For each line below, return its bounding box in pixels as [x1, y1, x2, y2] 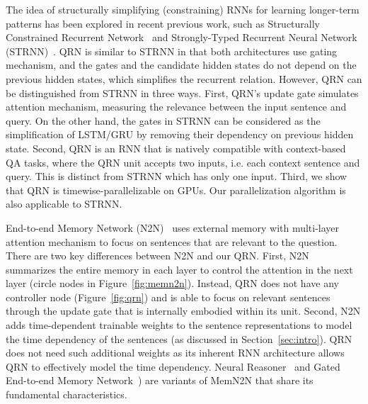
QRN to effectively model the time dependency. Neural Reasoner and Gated [6, 359, 340, 374]
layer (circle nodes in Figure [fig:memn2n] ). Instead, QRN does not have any [6, 276, 339, 291]
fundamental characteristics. [6, 387, 127, 402]
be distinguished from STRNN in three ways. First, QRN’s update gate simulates [6, 85, 359, 100]
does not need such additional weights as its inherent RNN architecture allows [6, 345, 345, 360]
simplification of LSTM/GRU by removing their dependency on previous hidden [6, 127, 354, 142]
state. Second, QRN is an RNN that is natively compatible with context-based [6, 140, 346, 155]
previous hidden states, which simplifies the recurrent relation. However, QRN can [6, 71, 362, 86]
